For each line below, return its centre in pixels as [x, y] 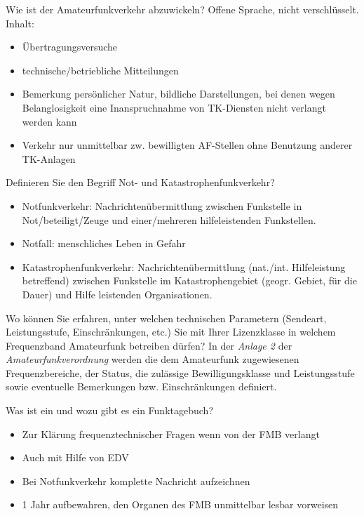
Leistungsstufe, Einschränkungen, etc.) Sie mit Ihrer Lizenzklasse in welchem [171, 332]
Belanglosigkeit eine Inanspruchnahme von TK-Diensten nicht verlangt [174, 107]
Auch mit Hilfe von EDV [75, 457]
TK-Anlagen [49, 158]
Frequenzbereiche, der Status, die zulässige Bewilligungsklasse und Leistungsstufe [180, 372]
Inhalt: [20, 23]
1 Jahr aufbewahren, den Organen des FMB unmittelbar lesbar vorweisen [180, 504]
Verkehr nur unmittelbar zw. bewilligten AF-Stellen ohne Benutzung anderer [187, 145]
